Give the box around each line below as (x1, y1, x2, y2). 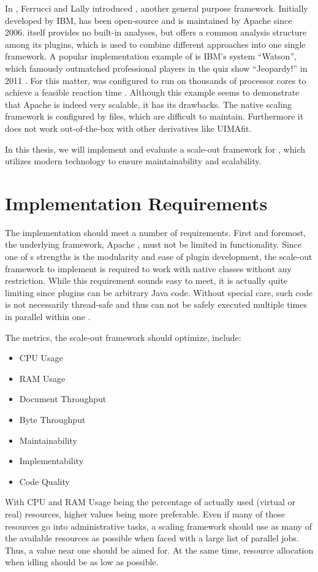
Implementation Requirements (5, 190, 268, 215)
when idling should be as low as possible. (5, 555, 159, 568)
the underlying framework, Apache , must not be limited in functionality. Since (5, 238, 302, 251)
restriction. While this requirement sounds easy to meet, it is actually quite (5, 274, 288, 287)
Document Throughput (19, 392, 107, 405)
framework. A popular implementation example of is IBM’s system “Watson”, (5, 50, 297, 63)
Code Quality (19, 475, 70, 487)
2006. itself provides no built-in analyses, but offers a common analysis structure (5, 26, 307, 39)
